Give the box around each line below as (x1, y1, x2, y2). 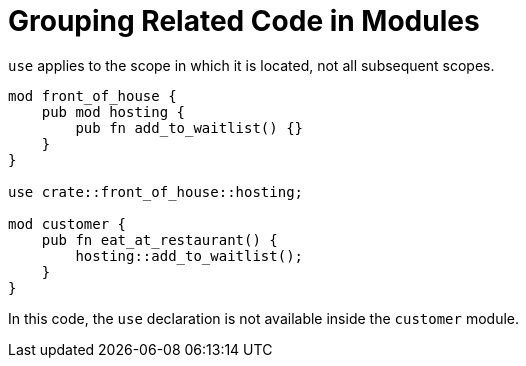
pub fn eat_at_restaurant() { (41, 231, 278, 248)
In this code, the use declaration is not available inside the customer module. (8, 309, 520, 327)
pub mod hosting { (41, 103, 186, 120)
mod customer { (8, 215, 127, 232)
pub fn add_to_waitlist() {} (75, 119, 304, 136)
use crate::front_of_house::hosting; (8, 183, 304, 200)
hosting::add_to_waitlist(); (75, 247, 304, 264)
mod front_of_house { (8, 87, 177, 104)
